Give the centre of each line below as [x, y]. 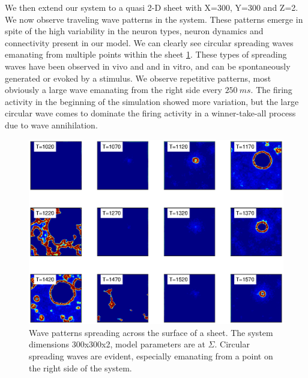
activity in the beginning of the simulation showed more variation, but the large [152, 101]
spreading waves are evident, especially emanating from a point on [151, 355]
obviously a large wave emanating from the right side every [113, 90]
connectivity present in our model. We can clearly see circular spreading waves [149, 42]
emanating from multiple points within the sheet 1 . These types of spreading [146, 54]
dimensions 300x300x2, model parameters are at [117, 344]
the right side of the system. [80, 367]
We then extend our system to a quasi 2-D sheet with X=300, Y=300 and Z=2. [152, 7]
